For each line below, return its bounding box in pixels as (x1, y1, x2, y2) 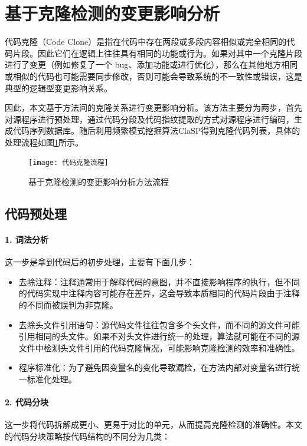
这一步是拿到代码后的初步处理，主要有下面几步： (5, 256, 195, 268)
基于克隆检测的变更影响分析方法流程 (28, 176, 169, 188)
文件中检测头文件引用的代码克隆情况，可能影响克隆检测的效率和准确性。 (18, 341, 300, 354)
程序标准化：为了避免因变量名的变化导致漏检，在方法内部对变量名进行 (18, 361, 292, 374)
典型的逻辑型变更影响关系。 (5, 81, 112, 94)
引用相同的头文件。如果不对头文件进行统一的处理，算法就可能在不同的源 (18, 330, 300, 342)
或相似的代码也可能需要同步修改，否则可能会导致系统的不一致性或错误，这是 (5, 70, 302, 82)
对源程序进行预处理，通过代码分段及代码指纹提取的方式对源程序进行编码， (5, 113, 294, 125)
